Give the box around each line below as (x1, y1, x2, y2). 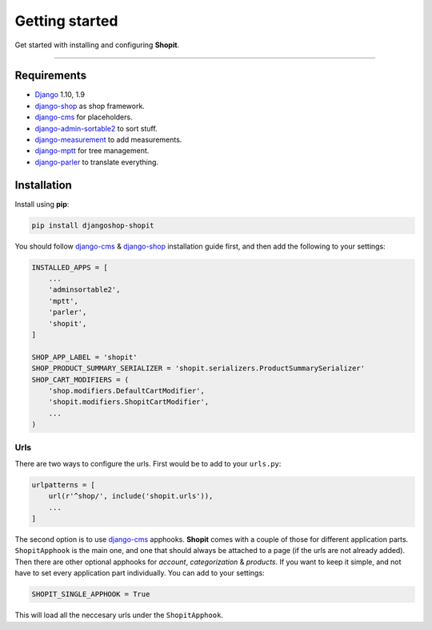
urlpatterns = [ (31, 480, 96, 489)
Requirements (14, 69, 87, 83)
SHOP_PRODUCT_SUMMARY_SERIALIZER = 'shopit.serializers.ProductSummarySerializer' (31, 364, 366, 373)
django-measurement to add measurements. (34, 135, 182, 144)
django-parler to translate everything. (34, 157, 159, 167)
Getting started (14, 12, 118, 30)
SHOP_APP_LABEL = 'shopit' (31, 353, 138, 361)
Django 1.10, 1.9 (34, 90, 86, 99)
